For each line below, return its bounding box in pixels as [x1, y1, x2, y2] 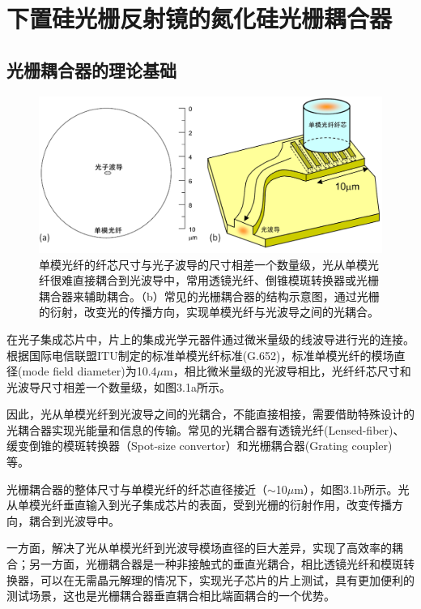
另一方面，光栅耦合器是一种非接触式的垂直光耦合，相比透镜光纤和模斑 [28, 555, 403, 573]
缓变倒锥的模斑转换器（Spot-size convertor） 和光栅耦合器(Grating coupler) [6, 437, 393, 454]
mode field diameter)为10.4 [22, 362, 157, 380]
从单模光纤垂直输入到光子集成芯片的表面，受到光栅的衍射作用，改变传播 [6, 496, 392, 513]
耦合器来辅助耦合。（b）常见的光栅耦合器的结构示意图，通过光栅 [39, 287, 380, 304]
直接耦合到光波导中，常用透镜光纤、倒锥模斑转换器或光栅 [72, 272, 379, 289]
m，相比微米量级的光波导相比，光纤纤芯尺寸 [164, 362, 400, 380]
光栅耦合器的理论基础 [6, 57, 176, 82]
